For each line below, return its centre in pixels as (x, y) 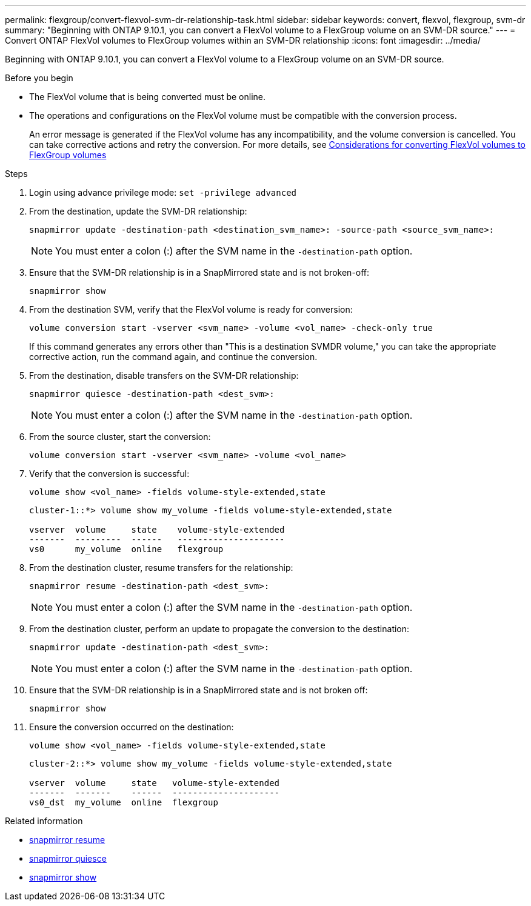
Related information (44, 821)
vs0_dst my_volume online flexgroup (124, 802)
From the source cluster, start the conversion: (120, 437)
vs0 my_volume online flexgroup (126, 549)
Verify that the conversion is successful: (109, 474)
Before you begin (39, 78)
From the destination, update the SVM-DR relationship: (138, 211)
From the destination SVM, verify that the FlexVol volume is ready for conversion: (191, 309)
